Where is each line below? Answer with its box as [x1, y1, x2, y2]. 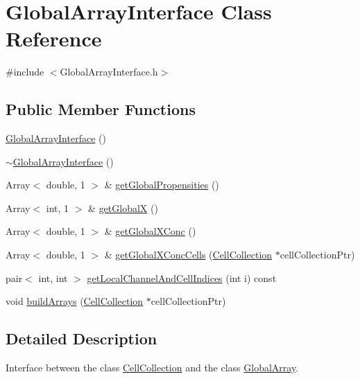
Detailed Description [6, 328, 157, 349]
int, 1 [46, 200, 69, 215]
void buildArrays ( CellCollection [6, 294, 144, 308]
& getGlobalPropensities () [104, 177, 219, 192]
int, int [38, 270, 68, 285]
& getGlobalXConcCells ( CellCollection [104, 247, 273, 262]
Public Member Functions [6, 98, 196, 120]
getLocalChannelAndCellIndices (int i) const [87, 270, 277, 285]
